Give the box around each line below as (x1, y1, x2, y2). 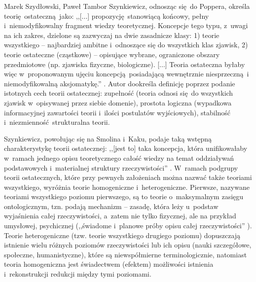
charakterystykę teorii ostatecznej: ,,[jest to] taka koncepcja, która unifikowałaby (4, 143, 248, 153)
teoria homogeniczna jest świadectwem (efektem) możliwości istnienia (4, 259, 214, 269)
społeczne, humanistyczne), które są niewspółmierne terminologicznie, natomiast (4, 249, 247, 259)
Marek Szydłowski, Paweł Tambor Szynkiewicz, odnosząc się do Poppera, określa (4, 1, 250, 11)
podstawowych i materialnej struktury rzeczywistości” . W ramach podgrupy (4, 162, 238, 173)
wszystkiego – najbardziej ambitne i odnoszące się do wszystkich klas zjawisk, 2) (4, 39, 248, 50)
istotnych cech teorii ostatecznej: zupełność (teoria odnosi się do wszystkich (4, 88, 233, 98)
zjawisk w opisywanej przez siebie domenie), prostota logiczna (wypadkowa (4, 97, 232, 107)
